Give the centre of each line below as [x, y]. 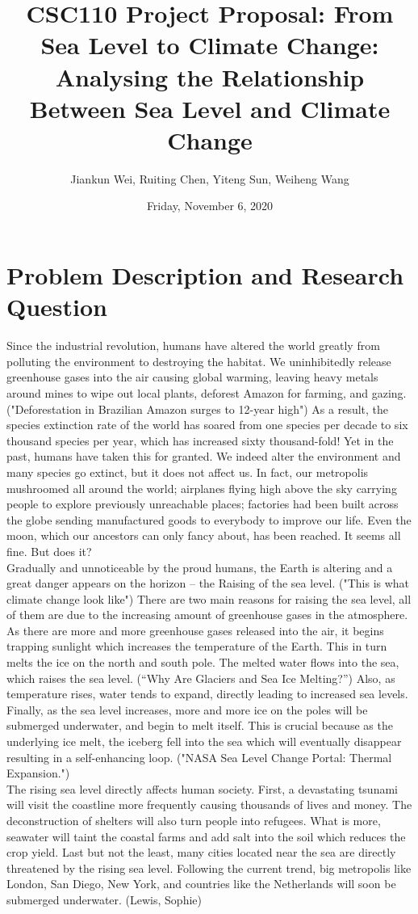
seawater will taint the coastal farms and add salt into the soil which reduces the [206, 836]
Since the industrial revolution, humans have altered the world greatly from [193, 345]
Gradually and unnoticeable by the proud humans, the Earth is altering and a [200, 567]
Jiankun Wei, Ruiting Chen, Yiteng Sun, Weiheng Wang [210, 178]
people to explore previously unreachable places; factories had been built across [203, 504]
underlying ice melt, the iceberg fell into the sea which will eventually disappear [204, 741]
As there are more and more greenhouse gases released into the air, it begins [195, 630]
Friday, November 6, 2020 [210, 206]
